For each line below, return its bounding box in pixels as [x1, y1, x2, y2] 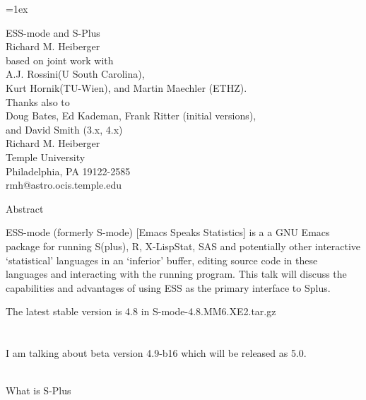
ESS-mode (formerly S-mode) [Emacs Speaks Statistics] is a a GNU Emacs [6, 225, 330, 240]
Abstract [6, 201, 44, 216]
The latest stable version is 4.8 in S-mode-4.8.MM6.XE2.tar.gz [6, 304, 276, 319]
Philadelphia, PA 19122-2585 [6, 163, 131, 178]
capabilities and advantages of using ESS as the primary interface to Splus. [6, 280, 331, 295]
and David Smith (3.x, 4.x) [6, 122, 123, 136]
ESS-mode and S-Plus [6, 25, 100, 40]
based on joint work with [6, 52, 114, 67]
